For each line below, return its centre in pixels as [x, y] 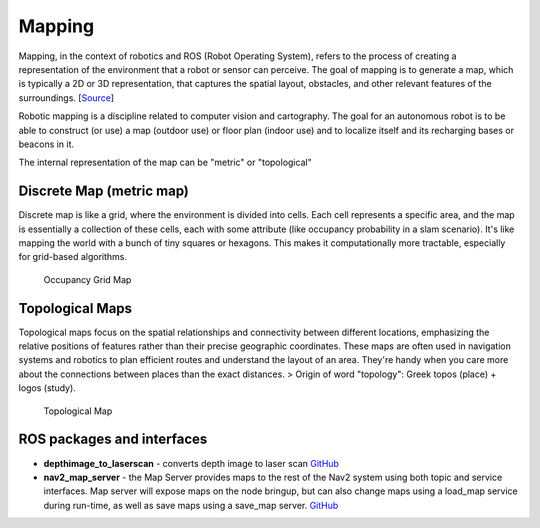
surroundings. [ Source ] [66, 97]
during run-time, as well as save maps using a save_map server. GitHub [191, 505]
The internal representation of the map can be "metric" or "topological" [165, 162]
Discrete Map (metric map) [104, 191]
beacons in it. [46, 144]
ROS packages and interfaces [113, 439]
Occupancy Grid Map [87, 279]
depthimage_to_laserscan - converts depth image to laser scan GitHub [191, 463]
